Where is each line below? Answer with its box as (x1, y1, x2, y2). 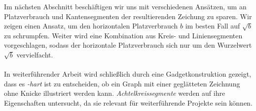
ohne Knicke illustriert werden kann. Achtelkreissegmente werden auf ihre (4, 88, 225, 98)
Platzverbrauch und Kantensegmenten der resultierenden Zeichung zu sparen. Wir (4, 11, 252, 21)
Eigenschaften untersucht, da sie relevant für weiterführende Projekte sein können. (4, 97, 253, 108)
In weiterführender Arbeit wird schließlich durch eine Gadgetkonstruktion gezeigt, (4, 69, 252, 79)
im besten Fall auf (185, 21, 240, 31)
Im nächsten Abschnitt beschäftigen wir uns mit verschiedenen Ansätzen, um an (4, 1, 247, 11)
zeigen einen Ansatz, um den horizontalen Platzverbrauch (4, 21, 178, 31)
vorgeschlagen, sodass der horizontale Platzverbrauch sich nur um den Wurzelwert (4, 40, 252, 50)
